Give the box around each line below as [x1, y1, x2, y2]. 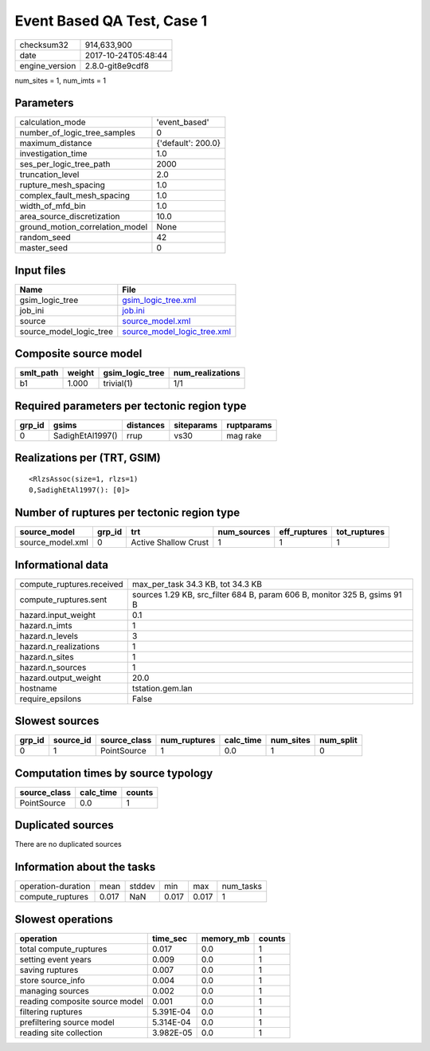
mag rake [226, 431, 262, 441]
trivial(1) [103, 378, 133, 389]
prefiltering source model [19, 1017, 115, 1028]
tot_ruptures [336, 526, 385, 537]
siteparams [174, 419, 218, 431]
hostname [19, 683, 57, 694]
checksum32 [19, 39, 69, 50]
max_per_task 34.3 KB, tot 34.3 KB [131, 578, 263, 589]
